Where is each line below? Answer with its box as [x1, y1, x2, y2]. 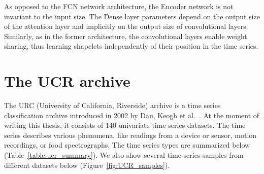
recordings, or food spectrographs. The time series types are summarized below [4, 140, 250, 150]
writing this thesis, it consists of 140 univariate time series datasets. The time [4, 120, 246, 130]
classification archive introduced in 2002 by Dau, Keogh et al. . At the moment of [4, 110, 259, 120]
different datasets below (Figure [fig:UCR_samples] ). [4, 159, 170, 170]
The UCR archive [4, 71, 130, 91]
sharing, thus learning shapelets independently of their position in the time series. [4, 41, 258, 51]
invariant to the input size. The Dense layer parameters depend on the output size [4, 11, 260, 21]
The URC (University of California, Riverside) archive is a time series [4, 100, 221, 111]
